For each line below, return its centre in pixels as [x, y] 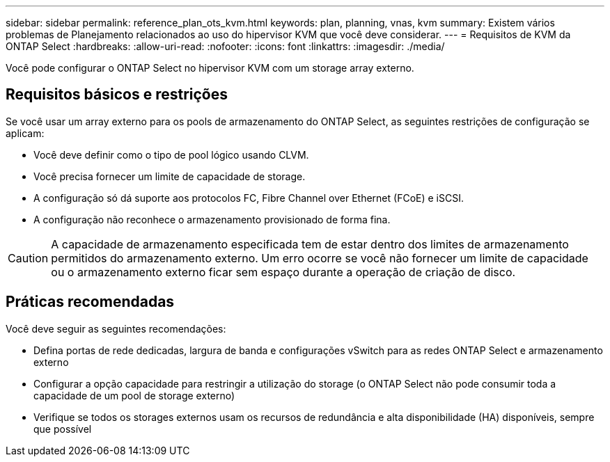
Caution [28, 258]
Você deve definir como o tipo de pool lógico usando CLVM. [171, 154]
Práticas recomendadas [90, 302]
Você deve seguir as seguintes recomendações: [116, 328]
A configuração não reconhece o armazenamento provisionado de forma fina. [212, 219]
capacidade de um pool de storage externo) [134, 395]
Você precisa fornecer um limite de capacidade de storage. [170, 176]
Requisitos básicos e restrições [117, 95]
